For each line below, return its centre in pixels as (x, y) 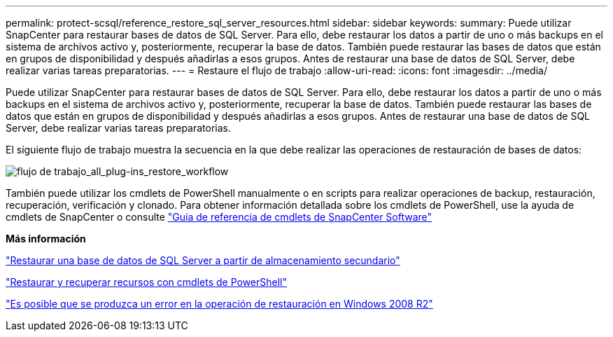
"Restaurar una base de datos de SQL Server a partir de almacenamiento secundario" (203, 260)
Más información (46, 239)
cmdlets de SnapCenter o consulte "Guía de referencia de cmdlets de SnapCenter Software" (219, 217)
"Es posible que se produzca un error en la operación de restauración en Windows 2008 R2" (219, 304)
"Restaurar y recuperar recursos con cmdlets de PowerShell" (147, 282)
